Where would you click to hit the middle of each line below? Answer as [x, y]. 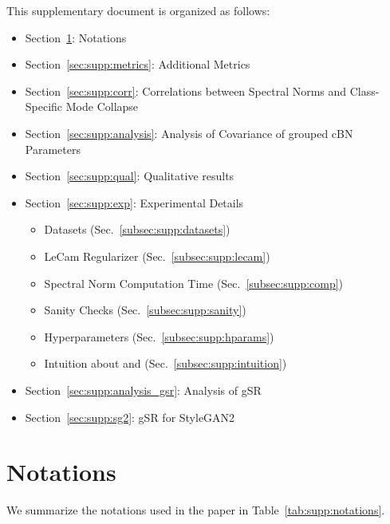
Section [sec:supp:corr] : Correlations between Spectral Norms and [186, 91]
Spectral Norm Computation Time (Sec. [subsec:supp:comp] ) [194, 283]
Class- [364, 91]
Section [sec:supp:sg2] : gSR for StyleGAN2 [130, 417]
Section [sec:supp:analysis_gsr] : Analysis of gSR [143, 390]
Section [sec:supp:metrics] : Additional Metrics [138, 64]
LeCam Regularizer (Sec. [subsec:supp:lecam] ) [157, 256]
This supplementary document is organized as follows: [138, 10]
